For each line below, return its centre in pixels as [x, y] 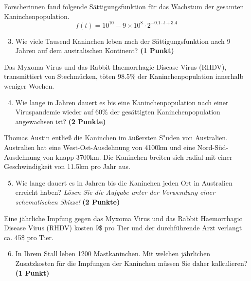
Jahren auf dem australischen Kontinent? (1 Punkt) [95, 50]
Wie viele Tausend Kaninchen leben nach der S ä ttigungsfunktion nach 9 [123, 41]
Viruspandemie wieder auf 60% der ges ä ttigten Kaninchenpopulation [118, 112]
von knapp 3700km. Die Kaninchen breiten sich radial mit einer [137, 157]
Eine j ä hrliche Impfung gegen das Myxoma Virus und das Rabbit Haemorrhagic [123, 218]
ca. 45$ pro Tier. [29, 237]
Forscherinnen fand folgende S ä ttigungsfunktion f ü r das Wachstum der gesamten [124, 6]
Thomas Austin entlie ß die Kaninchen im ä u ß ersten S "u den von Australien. [116, 138]
